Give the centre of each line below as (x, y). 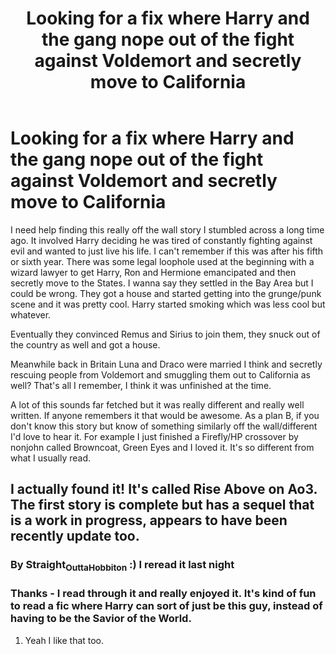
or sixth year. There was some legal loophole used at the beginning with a (162, 261)
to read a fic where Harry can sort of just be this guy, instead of (166, 606)
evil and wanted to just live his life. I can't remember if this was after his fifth (167, 251)
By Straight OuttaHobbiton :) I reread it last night (122, 566)
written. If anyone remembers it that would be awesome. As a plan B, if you (165, 415)
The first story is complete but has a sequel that (162, 505)
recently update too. (75, 536)
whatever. (31, 314)
